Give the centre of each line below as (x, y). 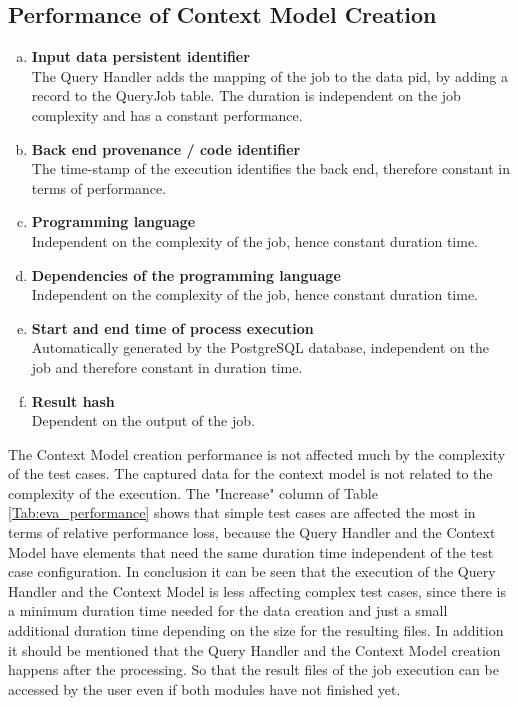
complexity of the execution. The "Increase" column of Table (193, 492)
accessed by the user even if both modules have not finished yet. (204, 688)
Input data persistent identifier (140, 56)
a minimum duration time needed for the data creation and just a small (228, 610)
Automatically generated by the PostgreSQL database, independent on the (260, 347)
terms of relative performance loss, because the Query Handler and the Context (252, 532)
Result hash (73, 400)
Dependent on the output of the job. (143, 420)
